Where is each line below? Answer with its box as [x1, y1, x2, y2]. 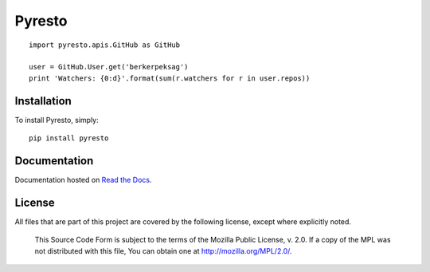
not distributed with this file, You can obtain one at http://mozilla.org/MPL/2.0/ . [34, 246, 292, 255]
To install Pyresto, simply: [14, 115, 99, 124]
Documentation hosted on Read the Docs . [14, 175, 152, 184]
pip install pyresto [29, 134, 109, 143]
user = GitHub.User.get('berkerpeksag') [29, 62, 189, 72]
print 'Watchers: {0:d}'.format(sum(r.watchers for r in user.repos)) [29, 73, 311, 83]
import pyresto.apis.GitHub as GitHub [29, 40, 181, 49]
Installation [14, 94, 72, 108]
